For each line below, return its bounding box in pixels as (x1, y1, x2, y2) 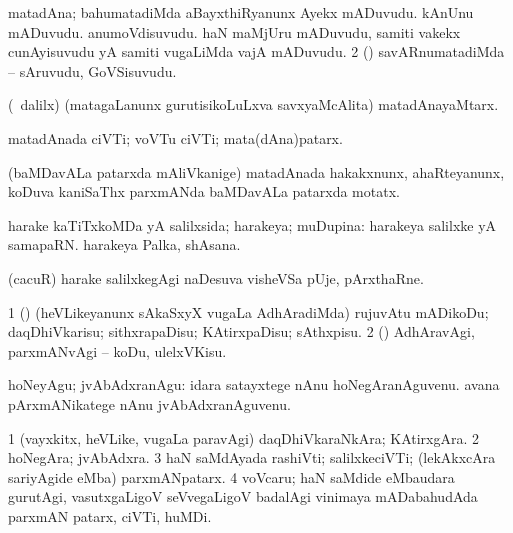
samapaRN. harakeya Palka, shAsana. (8, 234, 241, 255)
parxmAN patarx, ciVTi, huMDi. (8, 505, 212, 526)
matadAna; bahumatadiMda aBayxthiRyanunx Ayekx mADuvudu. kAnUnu (8, 2, 474, 22)
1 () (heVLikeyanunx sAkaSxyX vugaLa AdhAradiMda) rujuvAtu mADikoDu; (8, 301, 489, 322)
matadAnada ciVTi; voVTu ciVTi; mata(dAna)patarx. (8, 127, 343, 148)
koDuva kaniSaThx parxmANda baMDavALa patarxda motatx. (8, 181, 400, 202)
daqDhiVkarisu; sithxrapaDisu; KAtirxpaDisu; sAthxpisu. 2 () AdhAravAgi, (8, 321, 475, 342)
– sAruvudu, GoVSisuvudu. (8, 60, 177, 81)
